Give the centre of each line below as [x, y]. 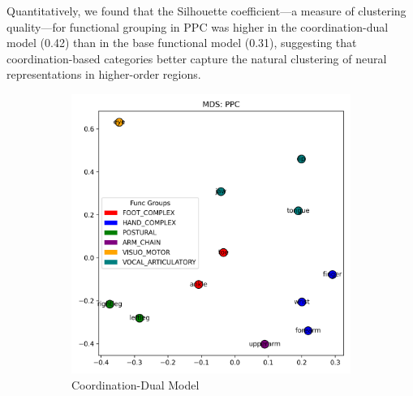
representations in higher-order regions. [104, 74]
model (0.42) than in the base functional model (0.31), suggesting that [182, 43]
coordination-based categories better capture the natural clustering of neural [197, 58]
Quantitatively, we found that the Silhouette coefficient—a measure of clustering [206, 11]
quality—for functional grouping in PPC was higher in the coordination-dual [198, 26]
